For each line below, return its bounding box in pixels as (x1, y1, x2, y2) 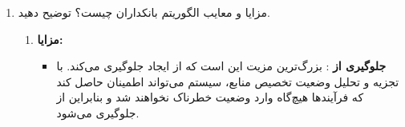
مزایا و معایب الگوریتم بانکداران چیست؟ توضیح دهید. (18, 4, 270, 20)
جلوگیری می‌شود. (56, 104, 140, 121)
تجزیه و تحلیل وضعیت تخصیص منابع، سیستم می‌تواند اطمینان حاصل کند (56, 73, 399, 89)
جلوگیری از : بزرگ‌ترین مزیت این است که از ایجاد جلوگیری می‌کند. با (56, 58, 387, 74)
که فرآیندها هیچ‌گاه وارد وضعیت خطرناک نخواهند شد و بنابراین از (56, 89, 364, 105)
